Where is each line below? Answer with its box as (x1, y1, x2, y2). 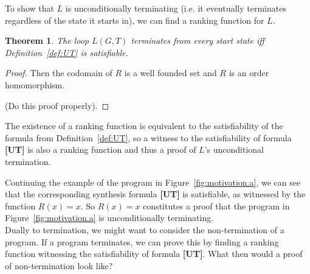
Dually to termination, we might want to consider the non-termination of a (5, 223, 284, 236)
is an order (229, 66, 269, 79)
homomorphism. (5, 78, 65, 91)
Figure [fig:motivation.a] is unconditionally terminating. (5, 211, 214, 224)
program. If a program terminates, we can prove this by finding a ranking (5, 235, 279, 248)
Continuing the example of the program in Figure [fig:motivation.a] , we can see (5, 175, 301, 188)
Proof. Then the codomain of (5, 66, 112, 79)
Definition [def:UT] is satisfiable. (5, 46, 128, 58)
